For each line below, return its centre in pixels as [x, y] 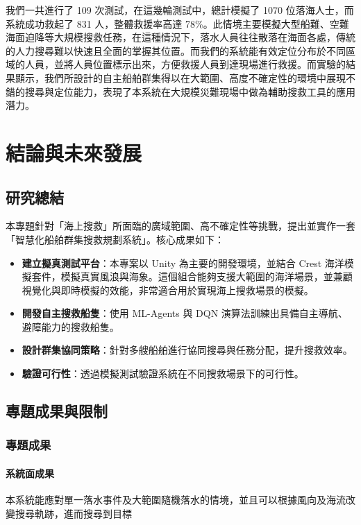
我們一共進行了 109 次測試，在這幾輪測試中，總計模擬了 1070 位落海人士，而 [180, 10]
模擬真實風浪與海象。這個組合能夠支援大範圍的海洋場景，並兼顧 [207, 276]
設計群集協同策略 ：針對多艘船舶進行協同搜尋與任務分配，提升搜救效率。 [187, 350]
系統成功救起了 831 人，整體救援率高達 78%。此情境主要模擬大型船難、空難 [177, 23]
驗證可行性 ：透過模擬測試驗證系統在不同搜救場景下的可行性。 [163, 373]
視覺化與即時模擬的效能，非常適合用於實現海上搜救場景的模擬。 [168, 290]
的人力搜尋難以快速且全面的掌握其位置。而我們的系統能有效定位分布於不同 [176, 50]
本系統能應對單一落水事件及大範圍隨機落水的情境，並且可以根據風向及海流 [176, 500]
